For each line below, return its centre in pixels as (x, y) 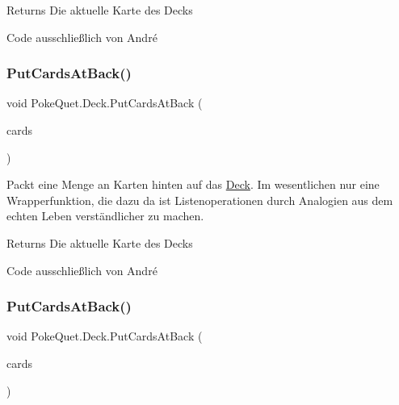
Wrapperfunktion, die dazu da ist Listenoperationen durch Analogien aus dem (200, 200)
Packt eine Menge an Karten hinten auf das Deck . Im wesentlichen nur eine (193, 184)
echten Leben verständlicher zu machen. (105, 216)
